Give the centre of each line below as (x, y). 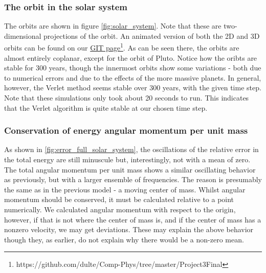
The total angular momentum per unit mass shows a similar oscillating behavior (130, 169)
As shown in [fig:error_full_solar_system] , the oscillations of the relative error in (131, 149)
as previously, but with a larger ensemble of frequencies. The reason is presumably (133, 179)
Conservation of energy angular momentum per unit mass (126, 130)
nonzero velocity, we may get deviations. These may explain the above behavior (129, 229)
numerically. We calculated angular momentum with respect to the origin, (120, 209)
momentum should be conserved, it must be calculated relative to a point (119, 199)
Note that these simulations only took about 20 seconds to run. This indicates (127, 98)
